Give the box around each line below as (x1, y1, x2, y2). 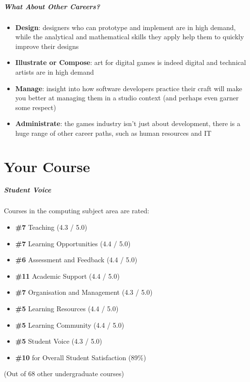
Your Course (4, 156, 90, 176)
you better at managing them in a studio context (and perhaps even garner (15, 93, 239, 103)
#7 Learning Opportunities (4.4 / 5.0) (15, 238, 131, 248)
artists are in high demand (15, 66, 94, 77)
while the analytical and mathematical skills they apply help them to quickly (15, 32, 244, 42)
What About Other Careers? (4, 1, 100, 11)
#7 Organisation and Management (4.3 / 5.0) (15, 287, 153, 297)
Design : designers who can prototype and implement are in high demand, (15, 22, 236, 32)
